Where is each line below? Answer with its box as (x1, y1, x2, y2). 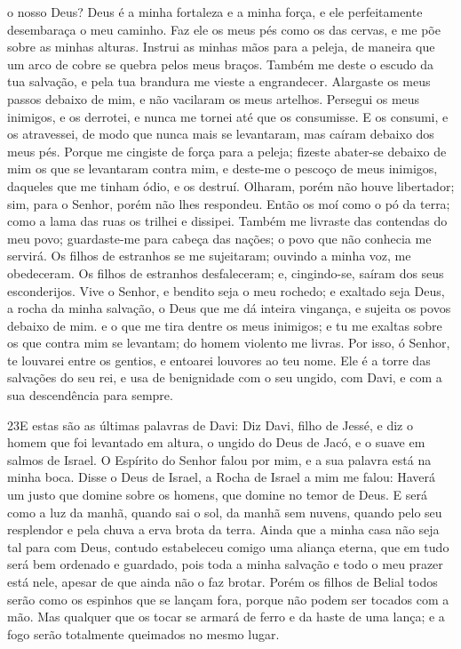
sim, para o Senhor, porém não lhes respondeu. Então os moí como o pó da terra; (7, 194, 450, 212)
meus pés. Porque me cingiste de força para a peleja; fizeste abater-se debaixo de (7, 141, 447, 160)
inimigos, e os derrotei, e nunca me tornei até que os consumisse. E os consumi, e (7, 107, 449, 125)
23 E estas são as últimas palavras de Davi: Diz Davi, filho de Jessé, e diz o (7, 415, 413, 434)
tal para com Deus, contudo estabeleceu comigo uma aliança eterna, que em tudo (7, 537, 449, 556)
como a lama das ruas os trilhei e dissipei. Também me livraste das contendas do (7, 212, 448, 230)
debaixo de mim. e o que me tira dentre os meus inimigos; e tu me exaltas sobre (7, 316, 442, 334)
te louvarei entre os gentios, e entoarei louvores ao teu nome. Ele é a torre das (7, 350, 431, 369)
